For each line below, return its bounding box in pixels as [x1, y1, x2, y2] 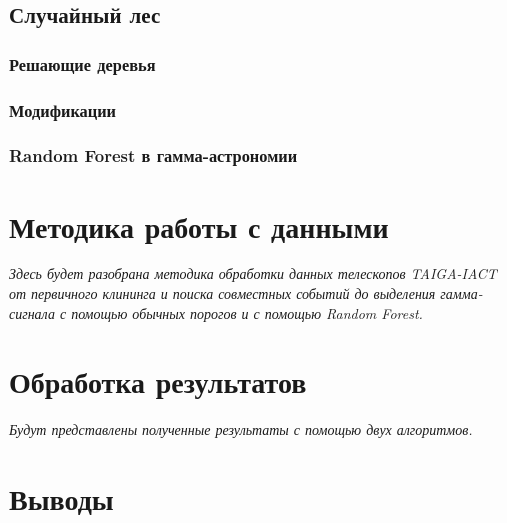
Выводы [9, 478, 114, 519]
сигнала [9, 302, 55, 323]
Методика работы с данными [9, 205, 389, 246]
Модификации [9, 97, 117, 122]
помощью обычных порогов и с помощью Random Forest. [71, 302, 423, 323]
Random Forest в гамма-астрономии [9, 143, 298, 168]
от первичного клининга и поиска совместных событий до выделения [9, 283, 436, 304]
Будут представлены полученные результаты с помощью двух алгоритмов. [9, 419, 473, 440]
